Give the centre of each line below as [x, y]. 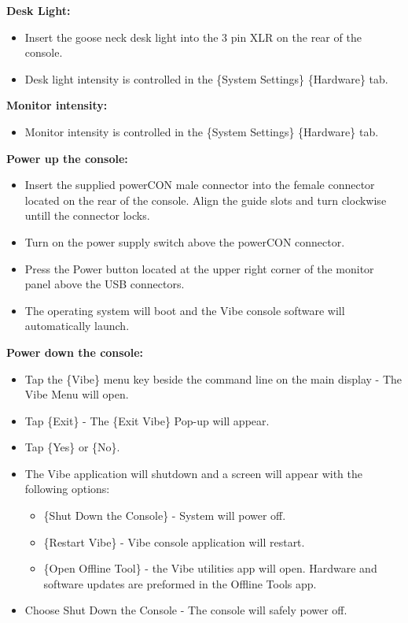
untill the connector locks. [87, 215]
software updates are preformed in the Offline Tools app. [180, 583]
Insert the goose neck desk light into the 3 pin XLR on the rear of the [193, 37]
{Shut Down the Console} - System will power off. [165, 515]
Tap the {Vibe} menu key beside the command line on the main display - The [213, 378]
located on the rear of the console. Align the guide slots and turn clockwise [206, 200]
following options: [67, 489]
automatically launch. [77, 326]
